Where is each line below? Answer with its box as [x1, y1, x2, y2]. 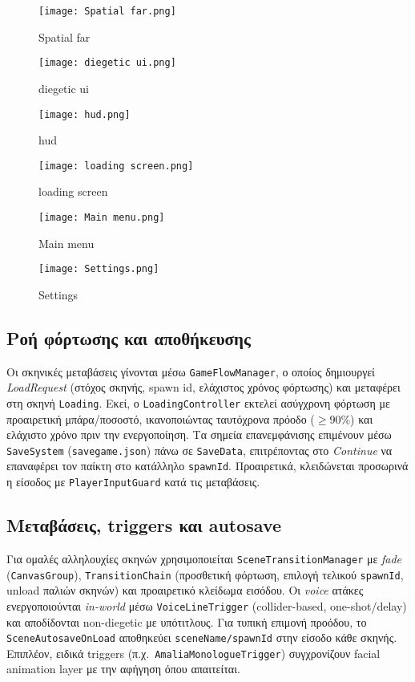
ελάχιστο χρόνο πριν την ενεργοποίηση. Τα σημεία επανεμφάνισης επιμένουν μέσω [6, 426, 392, 443]
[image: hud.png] [38, 108, 131, 120]
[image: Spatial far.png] [38, 6, 176, 17]
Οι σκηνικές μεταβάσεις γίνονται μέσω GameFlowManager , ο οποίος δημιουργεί [6, 363, 375, 380]
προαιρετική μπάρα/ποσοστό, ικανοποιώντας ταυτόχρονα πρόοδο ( [6, 410, 315, 427]
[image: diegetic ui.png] [38, 57, 176, 69]
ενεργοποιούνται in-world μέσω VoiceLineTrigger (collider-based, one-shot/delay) [6, 597, 407, 614]
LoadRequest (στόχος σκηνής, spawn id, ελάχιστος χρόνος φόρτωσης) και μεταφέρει [6, 379, 401, 396]
